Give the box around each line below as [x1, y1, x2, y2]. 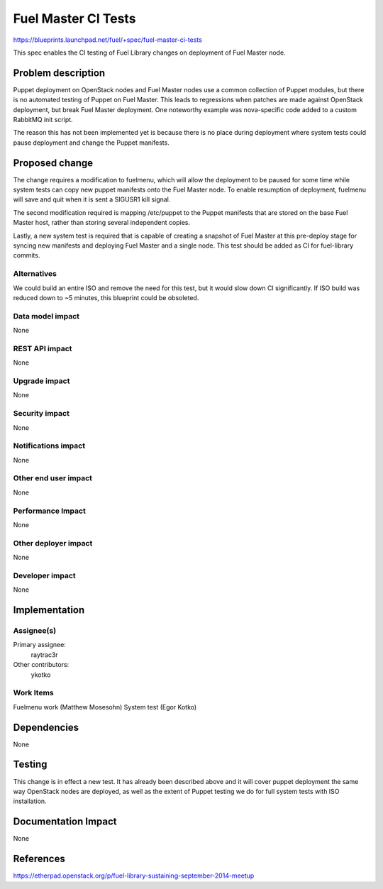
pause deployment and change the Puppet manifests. [13, 138, 170, 147]
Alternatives [13, 269, 57, 279]
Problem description [13, 67, 106, 79]
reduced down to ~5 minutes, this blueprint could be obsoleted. [13, 293, 199, 302]
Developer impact [13, 570, 76, 580]
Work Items [13, 688, 54, 698]
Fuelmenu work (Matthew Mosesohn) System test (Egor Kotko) [13, 702, 197, 711]
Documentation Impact [13, 816, 117, 828]
